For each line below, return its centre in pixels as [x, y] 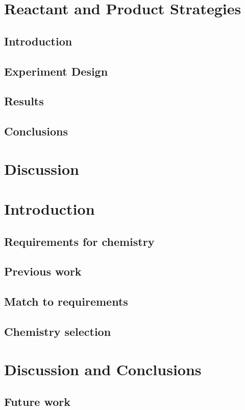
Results [24, 101]
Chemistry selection [58, 331]
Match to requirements [66, 301]
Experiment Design [56, 71]
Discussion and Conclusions [103, 369]
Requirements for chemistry [79, 241]
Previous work [43, 271]
